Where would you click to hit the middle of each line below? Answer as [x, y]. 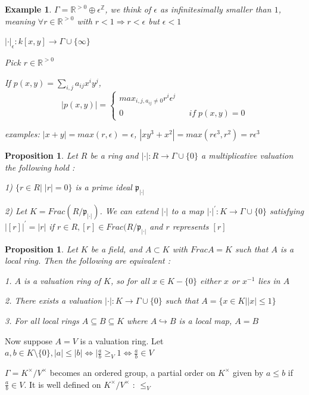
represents [191, 226]
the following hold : [40, 167]
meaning [20, 21]
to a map [188, 211]
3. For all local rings [42, 320]
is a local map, [205, 320]
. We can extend [129, 211]
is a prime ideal [104, 187]
